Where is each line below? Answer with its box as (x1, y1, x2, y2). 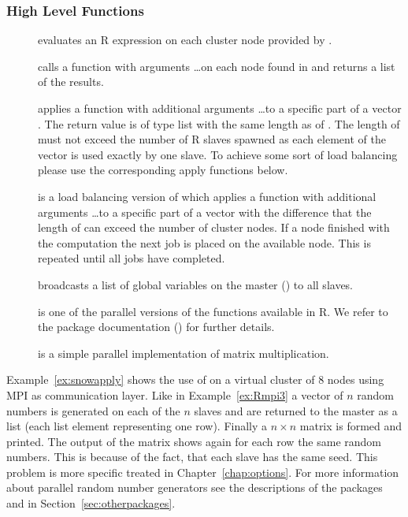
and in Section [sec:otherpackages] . (6, 495, 176, 511)
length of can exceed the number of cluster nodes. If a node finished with (38, 219, 390, 236)
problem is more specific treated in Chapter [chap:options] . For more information (6, 463, 399, 480)
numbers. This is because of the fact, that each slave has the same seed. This (6, 448, 378, 465)
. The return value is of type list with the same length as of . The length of (38, 115, 400, 132)
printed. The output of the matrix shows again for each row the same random (6, 433, 382, 449)
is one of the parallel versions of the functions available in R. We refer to (38, 303, 388, 319)
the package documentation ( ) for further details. (38, 318, 275, 335)
